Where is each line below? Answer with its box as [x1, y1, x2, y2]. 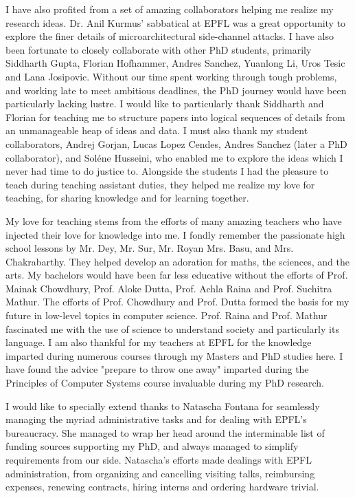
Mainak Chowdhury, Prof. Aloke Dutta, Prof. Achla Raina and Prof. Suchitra [5, 281, 332, 295]
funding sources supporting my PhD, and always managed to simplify [5, 439, 299, 453]
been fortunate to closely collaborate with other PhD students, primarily [5, 42, 312, 56]
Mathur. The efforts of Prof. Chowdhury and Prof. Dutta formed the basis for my [5, 294, 350, 309]
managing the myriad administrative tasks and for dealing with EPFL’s [5, 412, 307, 426]
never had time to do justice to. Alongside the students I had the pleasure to [5, 164, 329, 178]
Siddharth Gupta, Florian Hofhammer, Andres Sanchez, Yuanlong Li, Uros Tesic [5, 56, 345, 70]
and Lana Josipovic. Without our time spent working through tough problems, [5, 69, 337, 83]
